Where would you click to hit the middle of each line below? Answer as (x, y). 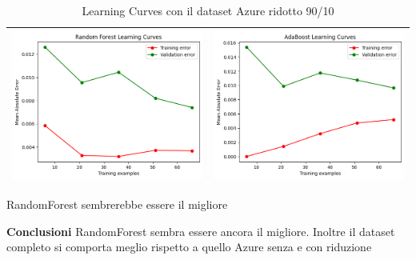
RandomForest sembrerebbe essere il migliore (117, 204)
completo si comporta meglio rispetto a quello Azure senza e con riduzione (189, 247)
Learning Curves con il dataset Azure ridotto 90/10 (208, 10)
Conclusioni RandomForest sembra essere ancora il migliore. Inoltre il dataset (201, 231)
